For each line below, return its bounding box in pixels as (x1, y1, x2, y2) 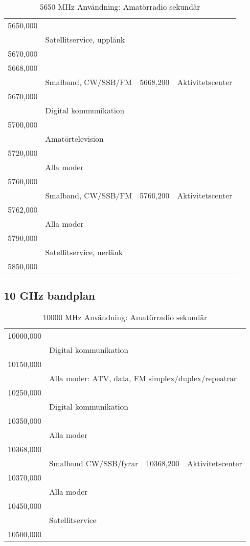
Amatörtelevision (45, 133, 104, 144)
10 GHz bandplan (4, 288, 95, 303)
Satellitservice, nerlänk (45, 246, 123, 258)
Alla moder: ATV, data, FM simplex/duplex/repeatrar (49, 372, 237, 384)
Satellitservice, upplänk (45, 34, 125, 45)
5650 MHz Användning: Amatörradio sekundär (40, 1, 201, 12)
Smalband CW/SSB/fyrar (49, 458, 138, 469)
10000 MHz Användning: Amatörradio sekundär (43, 311, 207, 323)
